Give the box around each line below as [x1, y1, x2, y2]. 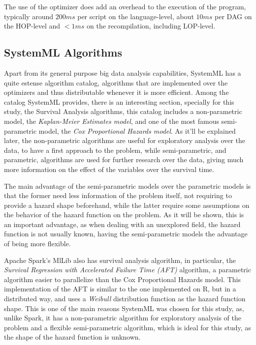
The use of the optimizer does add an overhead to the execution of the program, [4, 1, 246, 11]
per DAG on [215, 11, 252, 21]
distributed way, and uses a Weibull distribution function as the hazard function [4, 293, 246, 304]
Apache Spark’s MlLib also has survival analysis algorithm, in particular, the [4, 255, 236, 265]
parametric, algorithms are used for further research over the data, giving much [4, 154, 244, 165]
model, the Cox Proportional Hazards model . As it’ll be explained [38, 125, 236, 136]
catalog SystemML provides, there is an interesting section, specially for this [4, 96, 234, 107]
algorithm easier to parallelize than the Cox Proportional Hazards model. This [4, 274, 241, 284]
